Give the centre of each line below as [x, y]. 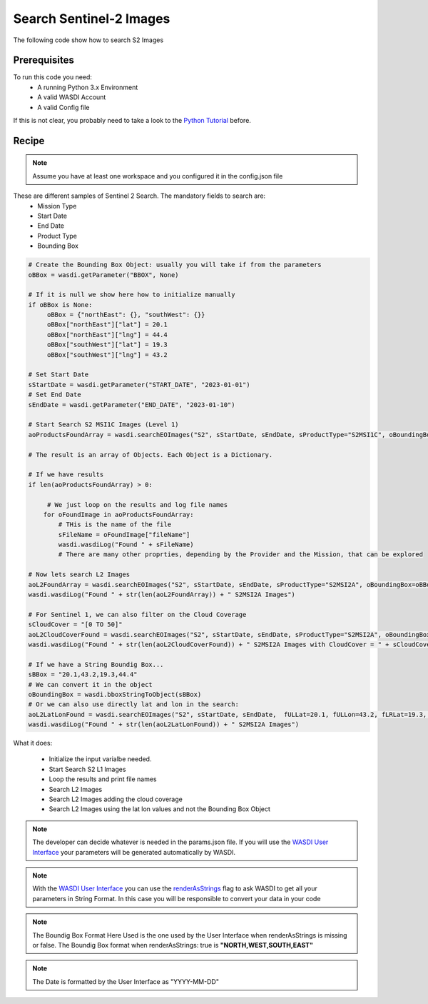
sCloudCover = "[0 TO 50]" [75, 624]
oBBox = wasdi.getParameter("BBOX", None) [103, 275]
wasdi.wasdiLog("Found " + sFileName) [126, 545]
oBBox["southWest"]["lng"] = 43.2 [107, 355]
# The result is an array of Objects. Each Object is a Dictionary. [151, 455]
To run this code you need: [53, 77]
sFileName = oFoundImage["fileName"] [124, 534]
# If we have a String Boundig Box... [96, 664]
